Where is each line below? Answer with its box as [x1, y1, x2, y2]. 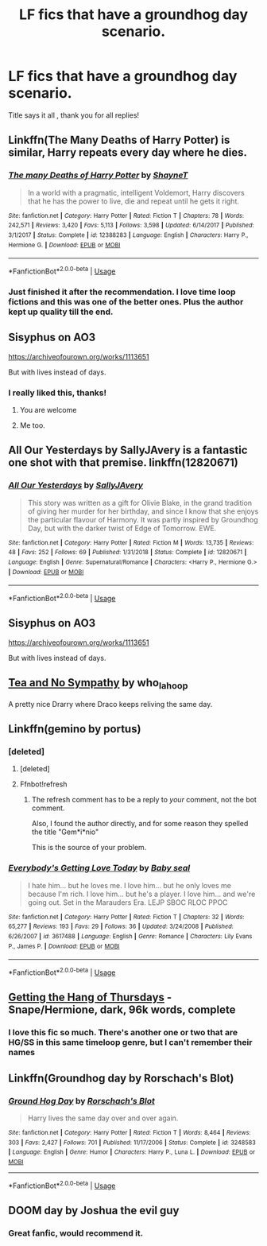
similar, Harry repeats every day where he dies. [8, 146, 248, 160]
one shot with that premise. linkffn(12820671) [8, 456, 238, 470]
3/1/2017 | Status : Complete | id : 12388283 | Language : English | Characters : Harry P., [8, 231, 249, 239]
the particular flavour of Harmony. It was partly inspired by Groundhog [27, 514, 258, 524]
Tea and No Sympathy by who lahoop [8, 676, 188, 692]
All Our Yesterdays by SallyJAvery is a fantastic [8, 444, 248, 457]
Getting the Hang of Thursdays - [8, 991, 172, 1004]
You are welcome [19, 405, 77, 414]
